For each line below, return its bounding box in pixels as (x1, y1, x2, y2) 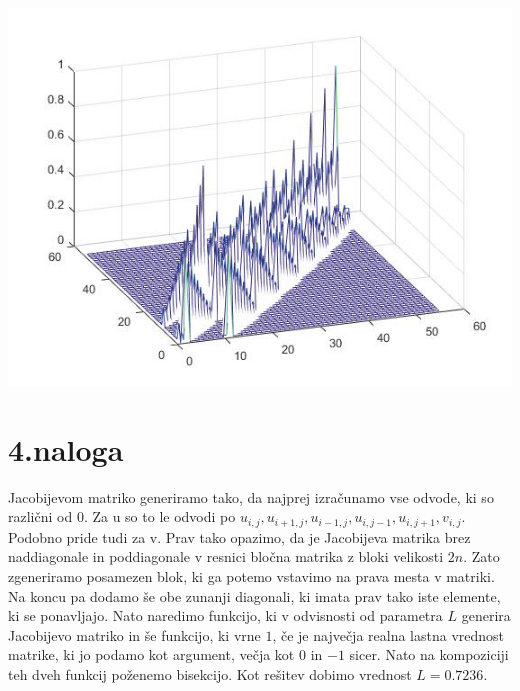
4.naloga (8, 428, 124, 469)
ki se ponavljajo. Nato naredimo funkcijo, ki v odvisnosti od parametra (8, 605, 443, 626)
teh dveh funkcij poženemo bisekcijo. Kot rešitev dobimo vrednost (8, 663, 412, 684)
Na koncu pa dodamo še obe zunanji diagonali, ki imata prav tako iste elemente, (8, 585, 501, 606)
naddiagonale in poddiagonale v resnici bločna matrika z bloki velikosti (8, 546, 444, 567)
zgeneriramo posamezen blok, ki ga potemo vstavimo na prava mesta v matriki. (8, 565, 495, 586)
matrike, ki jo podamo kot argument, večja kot (8, 644, 295, 665)
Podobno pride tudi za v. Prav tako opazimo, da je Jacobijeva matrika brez (8, 526, 471, 547)
